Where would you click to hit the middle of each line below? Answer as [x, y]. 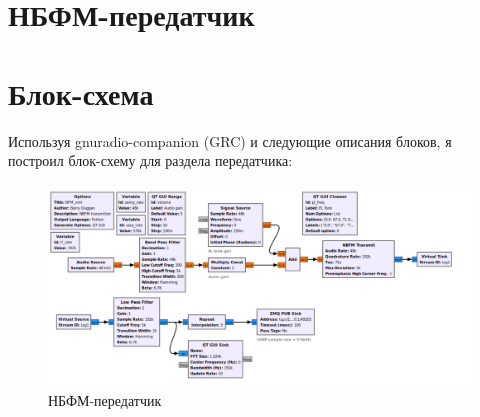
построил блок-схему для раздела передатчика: [150, 160]
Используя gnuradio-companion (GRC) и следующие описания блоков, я [230, 140]
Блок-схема [81, 92]
